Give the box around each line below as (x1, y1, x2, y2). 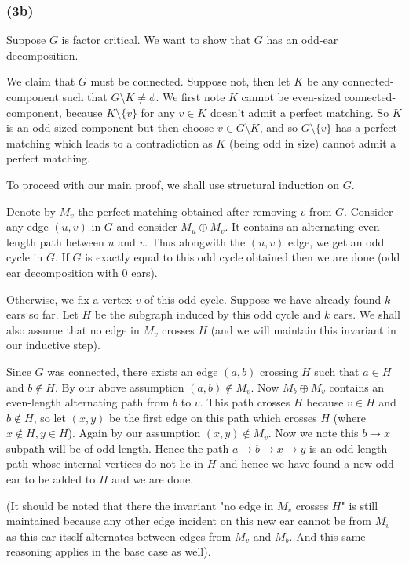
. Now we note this (268, 425, 359, 441)
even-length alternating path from (6, 394, 170, 410)
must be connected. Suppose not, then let (90, 73, 290, 89)
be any (306, 73, 339, 89)
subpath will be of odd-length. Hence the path (6, 439, 229, 456)
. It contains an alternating (225, 218, 355, 235)
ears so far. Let (6, 306, 79, 323)
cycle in (6, 249, 43, 265)
